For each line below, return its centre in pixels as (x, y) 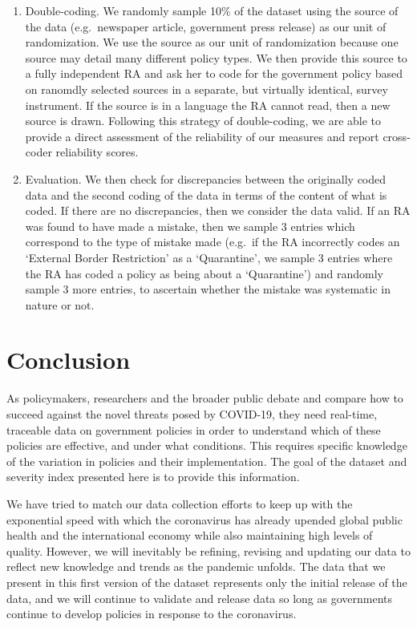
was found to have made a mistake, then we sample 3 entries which (190, 226)
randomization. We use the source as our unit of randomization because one (212, 42)
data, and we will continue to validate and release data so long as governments (200, 598)
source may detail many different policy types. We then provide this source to (216, 57)
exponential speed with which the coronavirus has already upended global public (204, 519)
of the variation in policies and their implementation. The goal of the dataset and (207, 461)
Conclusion (69, 360)
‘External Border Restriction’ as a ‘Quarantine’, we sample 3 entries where (209, 257)
